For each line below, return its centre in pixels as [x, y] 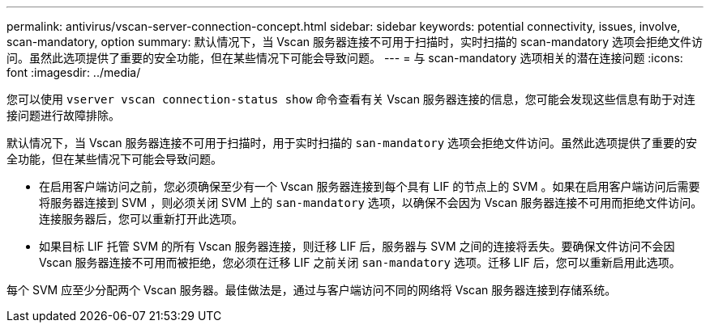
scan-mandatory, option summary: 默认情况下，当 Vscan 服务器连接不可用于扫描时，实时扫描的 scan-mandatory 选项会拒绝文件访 [355, 42]
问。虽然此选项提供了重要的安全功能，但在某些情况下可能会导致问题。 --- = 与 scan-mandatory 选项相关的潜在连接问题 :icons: [345, 58]
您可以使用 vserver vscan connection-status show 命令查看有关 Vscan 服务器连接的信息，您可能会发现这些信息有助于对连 [351, 99]
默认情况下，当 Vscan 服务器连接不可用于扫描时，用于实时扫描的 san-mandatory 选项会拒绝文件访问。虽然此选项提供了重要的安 [352, 143]
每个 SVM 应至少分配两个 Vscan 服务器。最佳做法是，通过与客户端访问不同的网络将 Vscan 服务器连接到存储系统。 [312, 290]
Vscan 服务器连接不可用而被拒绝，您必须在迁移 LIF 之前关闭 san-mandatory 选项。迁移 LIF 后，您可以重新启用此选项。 [360, 262]
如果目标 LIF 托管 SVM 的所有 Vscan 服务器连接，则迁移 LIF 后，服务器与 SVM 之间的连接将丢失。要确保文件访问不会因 [357, 246]
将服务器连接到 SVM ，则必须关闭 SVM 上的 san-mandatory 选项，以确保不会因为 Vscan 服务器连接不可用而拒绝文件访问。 [371, 202]
